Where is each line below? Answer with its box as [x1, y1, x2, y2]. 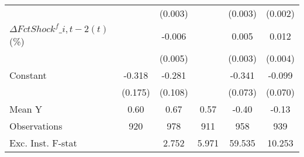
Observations [9, 119, 63, 132]
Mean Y [9, 102, 43, 116]
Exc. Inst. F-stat [9, 136, 77, 149]
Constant [9, 68, 47, 82]
